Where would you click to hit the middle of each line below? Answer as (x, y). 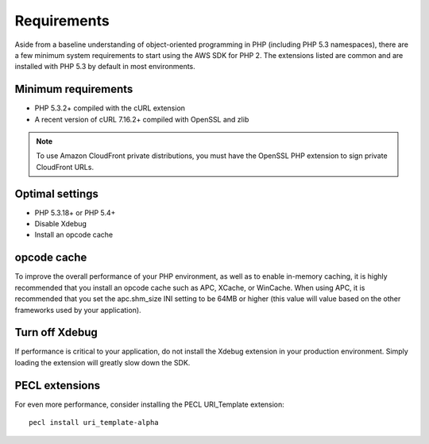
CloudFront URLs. (65, 167)
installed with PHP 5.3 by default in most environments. (105, 67)
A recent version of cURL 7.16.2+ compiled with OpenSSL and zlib (142, 119)
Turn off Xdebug (56, 332)
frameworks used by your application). (78, 310)
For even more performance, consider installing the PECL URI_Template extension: (150, 404)
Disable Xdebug (61, 224)
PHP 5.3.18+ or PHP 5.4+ (75, 212)
